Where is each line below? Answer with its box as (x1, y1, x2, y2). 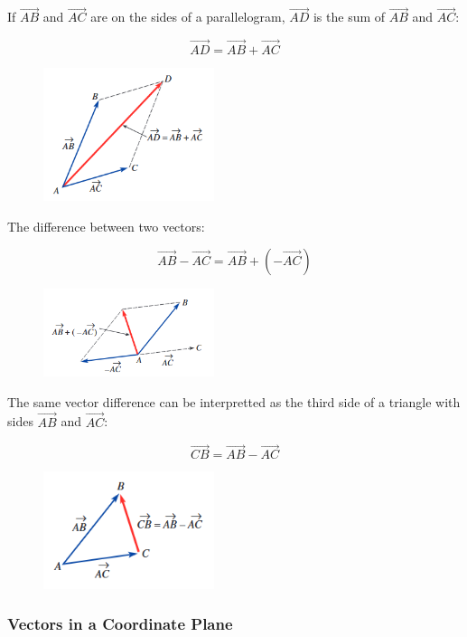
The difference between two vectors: (7, 216, 205, 235)
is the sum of (313, 7, 386, 26)
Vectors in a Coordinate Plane (7, 613, 233, 635)
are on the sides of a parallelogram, (90, 7, 285, 26)
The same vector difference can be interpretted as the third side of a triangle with (7, 392, 461, 411)
